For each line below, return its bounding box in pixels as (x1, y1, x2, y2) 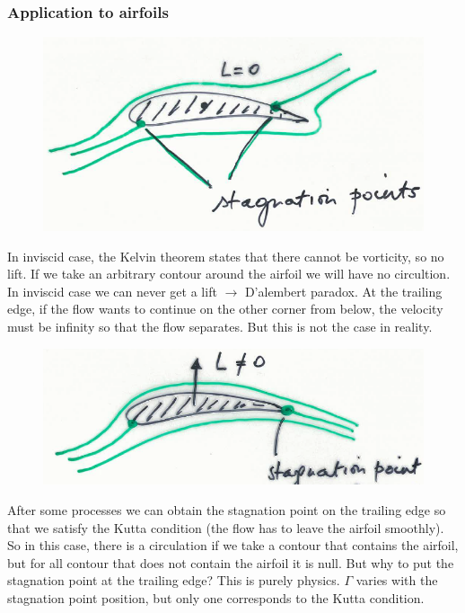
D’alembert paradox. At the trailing (244, 281, 443, 300)
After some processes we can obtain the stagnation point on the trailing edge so (7, 501, 446, 520)
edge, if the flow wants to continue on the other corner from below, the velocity (7, 299, 443, 318)
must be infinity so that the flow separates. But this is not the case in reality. (7, 316, 433, 335)
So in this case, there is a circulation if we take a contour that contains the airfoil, (7, 536, 459, 555)
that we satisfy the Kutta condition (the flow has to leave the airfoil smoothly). (7, 518, 444, 537)
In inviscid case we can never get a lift (7, 281, 217, 300)
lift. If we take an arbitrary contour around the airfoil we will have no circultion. (7, 264, 451, 283)
